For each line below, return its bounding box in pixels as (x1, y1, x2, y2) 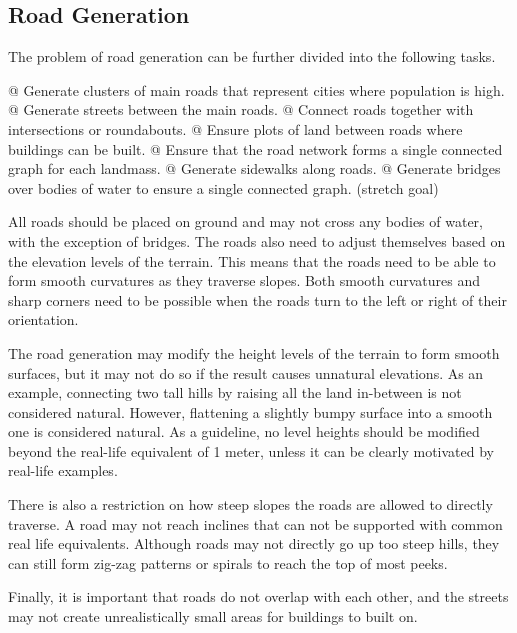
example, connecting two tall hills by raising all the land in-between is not (8, 382, 462, 403)
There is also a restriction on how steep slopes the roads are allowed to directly (8, 494, 493, 515)
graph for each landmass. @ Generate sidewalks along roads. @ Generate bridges (8, 158, 501, 179)
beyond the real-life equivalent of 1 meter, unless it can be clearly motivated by (8, 440, 494, 461)
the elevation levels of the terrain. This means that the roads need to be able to (8, 250, 496, 271)
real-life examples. (8, 460, 118, 481)
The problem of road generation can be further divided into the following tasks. (8, 46, 496, 67)
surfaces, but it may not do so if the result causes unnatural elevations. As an (8, 362, 484, 383)
